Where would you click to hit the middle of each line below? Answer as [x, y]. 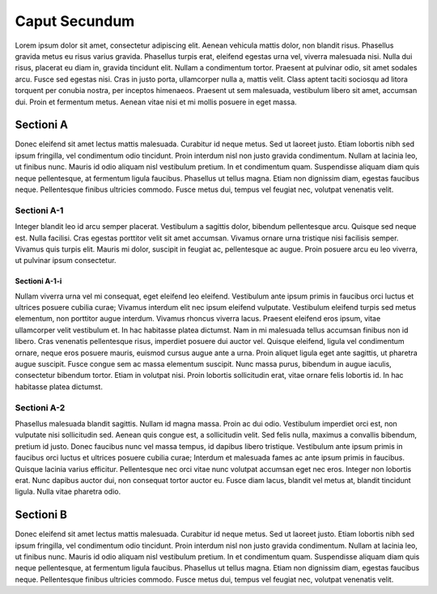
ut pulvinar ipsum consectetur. [66, 261]
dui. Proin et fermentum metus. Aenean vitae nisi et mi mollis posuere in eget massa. [156, 102]
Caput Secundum [75, 21]
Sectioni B [41, 515]
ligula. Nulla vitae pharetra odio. [68, 492]
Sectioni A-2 [40, 407]
